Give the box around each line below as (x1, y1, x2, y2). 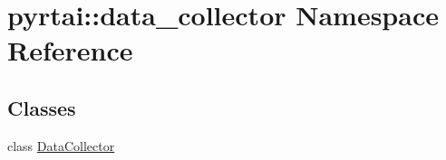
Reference (7, 32, 133, 69)
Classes (7, 93, 76, 121)
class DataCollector (7, 136, 115, 155)
